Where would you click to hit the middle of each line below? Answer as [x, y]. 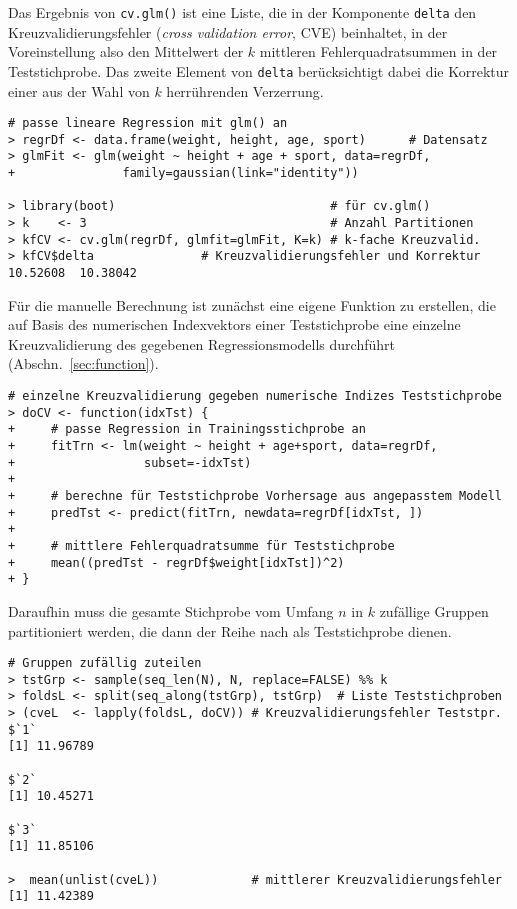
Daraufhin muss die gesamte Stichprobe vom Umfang [171, 610]
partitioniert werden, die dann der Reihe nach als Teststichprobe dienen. [230, 630]
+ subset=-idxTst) [130, 462]
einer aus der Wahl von [79, 90]
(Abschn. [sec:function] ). [83, 363]
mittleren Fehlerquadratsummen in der [378, 51]
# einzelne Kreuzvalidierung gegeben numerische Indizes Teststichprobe [255, 396]
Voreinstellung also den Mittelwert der [126, 51]
